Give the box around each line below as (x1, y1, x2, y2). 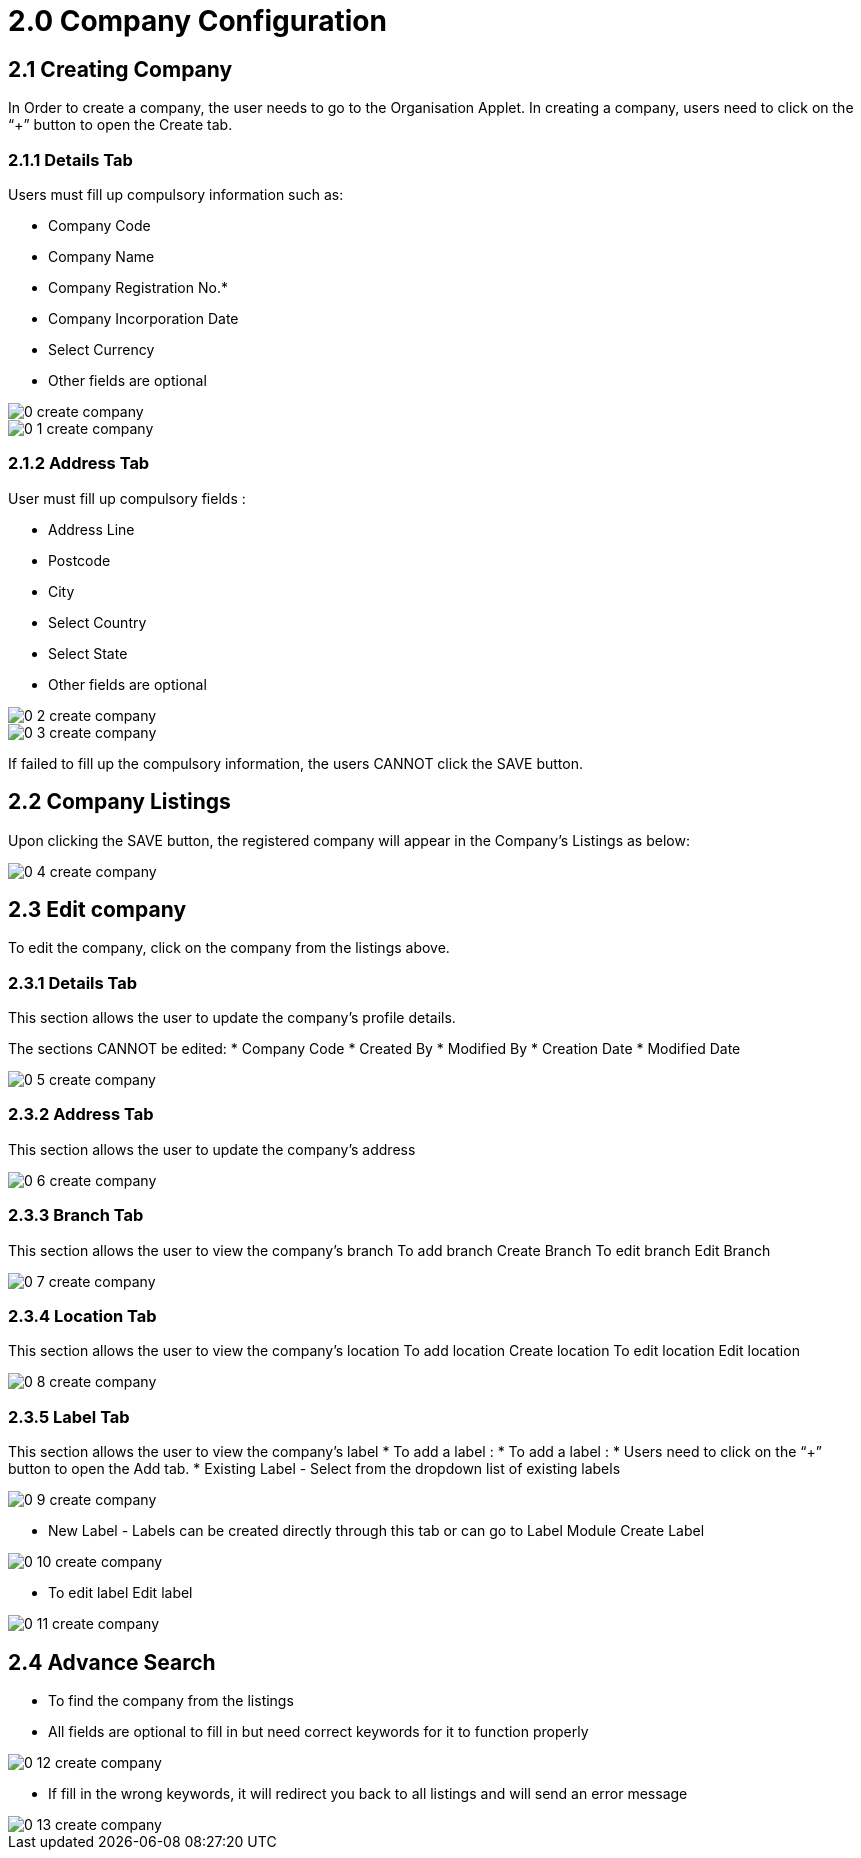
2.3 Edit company (8, 896, 187, 922)
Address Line (48, 520, 135, 538)
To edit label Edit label (48, 1584, 193, 1602)
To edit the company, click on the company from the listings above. (8, 939, 450, 957)
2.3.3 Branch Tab (8, 1205, 144, 1226)
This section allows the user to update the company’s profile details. (8, 1009, 456, 1027)
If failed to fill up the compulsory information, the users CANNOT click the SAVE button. (8, 754, 583, 772)
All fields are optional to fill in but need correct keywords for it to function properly (48, 1722, 589, 1740)
